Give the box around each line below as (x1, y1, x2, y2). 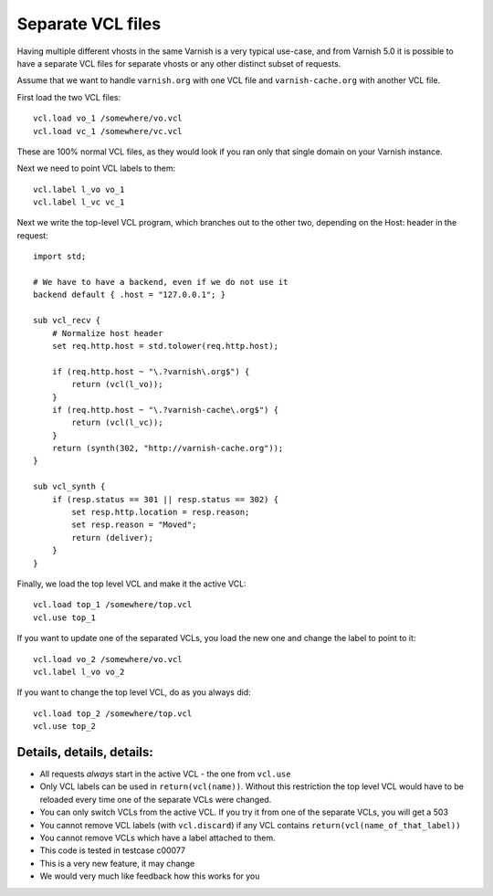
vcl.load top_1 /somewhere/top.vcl (33, 599, 193, 610)
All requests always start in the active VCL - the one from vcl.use (39, 768, 291, 780)
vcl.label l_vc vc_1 (33, 197, 125, 207)
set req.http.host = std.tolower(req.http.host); (51, 341, 278, 351)
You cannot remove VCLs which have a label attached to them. (39, 832, 276, 843)
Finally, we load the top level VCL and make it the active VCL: (16, 578, 246, 589)
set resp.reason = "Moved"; (71, 520, 197, 530)
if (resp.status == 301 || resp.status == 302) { (51, 494, 278, 504)
